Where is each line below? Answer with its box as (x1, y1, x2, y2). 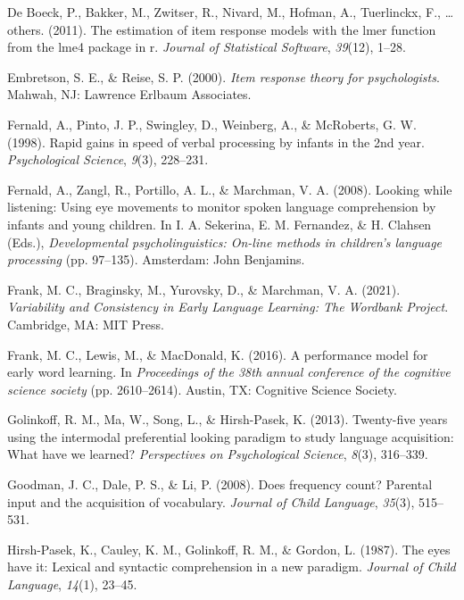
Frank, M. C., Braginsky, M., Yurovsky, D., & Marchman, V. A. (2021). (7, 279, 401, 298)
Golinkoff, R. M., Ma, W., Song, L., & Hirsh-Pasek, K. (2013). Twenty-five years (7, 410, 448, 429)
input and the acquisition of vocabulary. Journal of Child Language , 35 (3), (7, 492, 415, 511)
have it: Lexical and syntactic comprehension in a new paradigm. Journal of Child (7, 557, 456, 576)
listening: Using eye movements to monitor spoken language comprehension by (7, 197, 436, 216)
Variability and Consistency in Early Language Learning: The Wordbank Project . (7, 297, 449, 316)
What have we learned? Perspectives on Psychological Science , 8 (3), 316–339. (7, 445, 428, 463)
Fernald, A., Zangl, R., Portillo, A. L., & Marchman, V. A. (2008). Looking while (7, 179, 452, 198)
